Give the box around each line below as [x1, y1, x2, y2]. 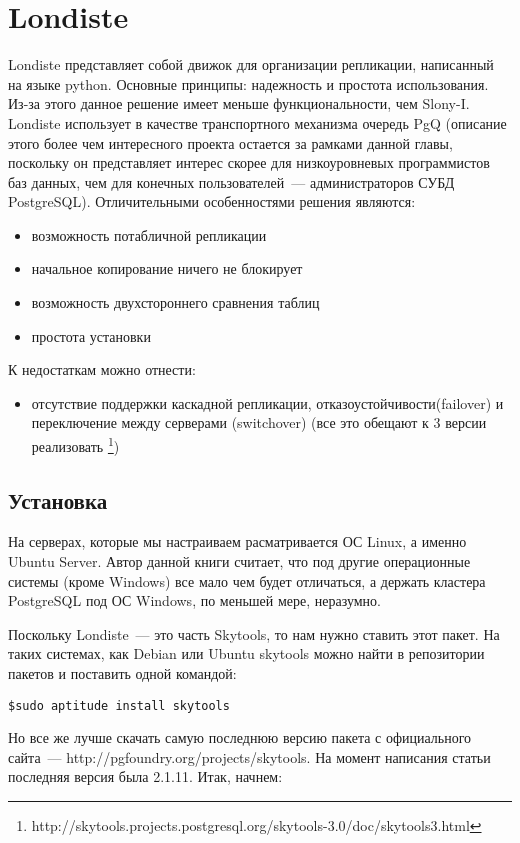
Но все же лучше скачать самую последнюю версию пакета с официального [8, 727, 472, 748]
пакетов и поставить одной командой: [8, 663, 237, 684]
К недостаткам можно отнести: [8, 359, 196, 380]
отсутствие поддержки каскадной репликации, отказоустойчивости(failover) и [31, 392, 504, 413]
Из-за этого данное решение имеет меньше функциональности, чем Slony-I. [8, 93, 470, 114]
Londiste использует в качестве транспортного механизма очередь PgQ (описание [8, 112, 507, 133]
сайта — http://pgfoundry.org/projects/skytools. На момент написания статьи [8, 746, 491, 767]
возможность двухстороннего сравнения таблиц [31, 292, 320, 313]
